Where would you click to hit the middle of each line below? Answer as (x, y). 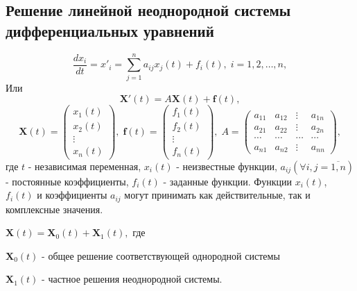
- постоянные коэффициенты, (67, 181)
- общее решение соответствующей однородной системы (161, 255)
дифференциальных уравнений (110, 30)
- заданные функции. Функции (228, 181)
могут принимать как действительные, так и (217, 195)
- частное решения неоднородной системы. (132, 279)
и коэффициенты (72, 195)
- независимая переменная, (85, 166)
